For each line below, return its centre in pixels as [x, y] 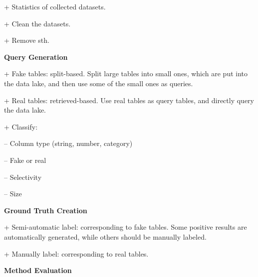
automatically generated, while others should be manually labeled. [105, 236]
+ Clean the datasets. [37, 23]
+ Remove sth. [27, 40]
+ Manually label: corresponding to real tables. [76, 253]
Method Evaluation [38, 270]
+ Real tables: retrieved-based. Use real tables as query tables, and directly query [129, 100]
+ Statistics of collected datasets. [55, 6]
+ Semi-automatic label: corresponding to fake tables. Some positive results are [126, 227]
